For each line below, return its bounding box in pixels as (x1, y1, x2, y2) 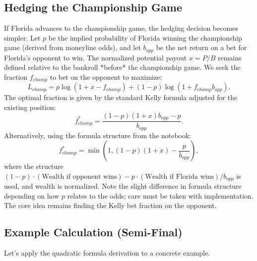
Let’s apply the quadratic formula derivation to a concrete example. (4, 248, 210, 258)
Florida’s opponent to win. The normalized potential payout (4, 52, 187, 62)
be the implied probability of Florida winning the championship (48, 32, 242, 43)
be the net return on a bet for (156, 42, 247, 52)
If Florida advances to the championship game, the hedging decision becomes (4, 23, 238, 33)
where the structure (4, 161, 64, 171)
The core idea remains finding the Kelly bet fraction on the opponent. (4, 200, 217, 210)
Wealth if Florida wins (145, 173, 214, 180)
